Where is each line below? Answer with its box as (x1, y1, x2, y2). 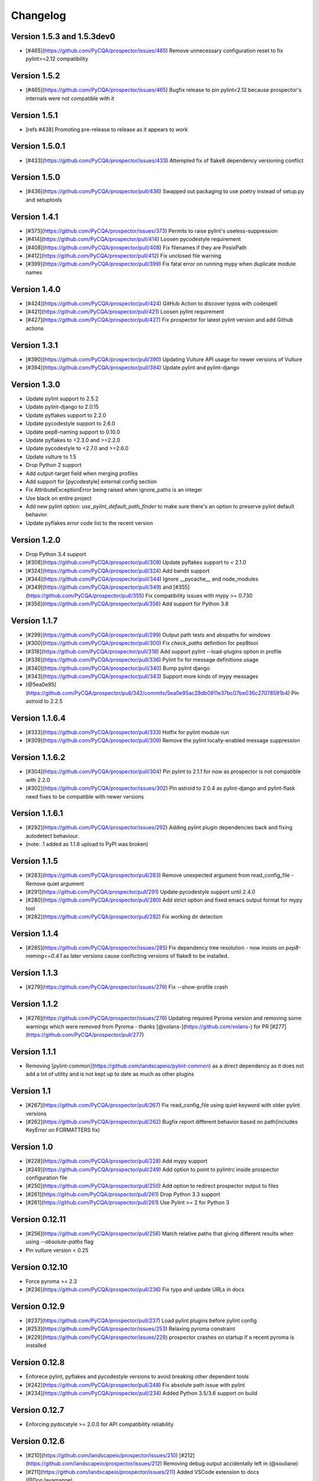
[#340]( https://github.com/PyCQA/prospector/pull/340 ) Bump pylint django (25, 664, 210, 672)
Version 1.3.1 (11, 340, 58, 350)
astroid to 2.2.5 (25, 698, 63, 705)
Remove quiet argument (25, 880, 84, 887)
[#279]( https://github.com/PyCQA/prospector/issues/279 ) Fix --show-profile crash (25, 983, 228, 990)
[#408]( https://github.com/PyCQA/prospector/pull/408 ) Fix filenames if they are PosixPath (25, 243, 247, 251)
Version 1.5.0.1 (11, 141, 66, 151)
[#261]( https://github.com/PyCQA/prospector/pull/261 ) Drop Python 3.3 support (25, 1191, 221, 1198)
